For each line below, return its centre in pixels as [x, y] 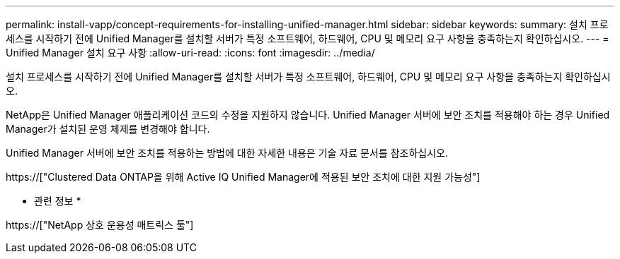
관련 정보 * [58, 201]
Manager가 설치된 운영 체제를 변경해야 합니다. [108, 129]
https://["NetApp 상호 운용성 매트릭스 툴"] [100, 225]
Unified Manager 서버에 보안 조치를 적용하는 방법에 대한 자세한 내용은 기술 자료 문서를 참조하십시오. [227, 153]
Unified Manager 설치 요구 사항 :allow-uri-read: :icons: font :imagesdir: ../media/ [190, 53]
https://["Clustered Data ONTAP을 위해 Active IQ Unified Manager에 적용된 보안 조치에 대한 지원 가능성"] [243, 177]
